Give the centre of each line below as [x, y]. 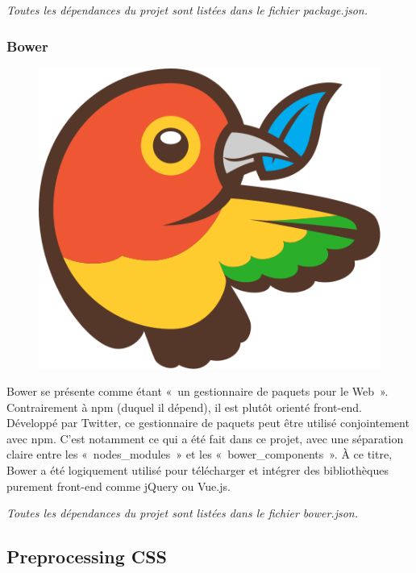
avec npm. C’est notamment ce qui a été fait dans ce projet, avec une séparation [205, 438]
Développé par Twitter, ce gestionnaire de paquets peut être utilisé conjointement [208, 423]
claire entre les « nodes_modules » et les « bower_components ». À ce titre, [200, 454]
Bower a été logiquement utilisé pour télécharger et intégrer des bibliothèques [198, 470]
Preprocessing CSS [87, 556]
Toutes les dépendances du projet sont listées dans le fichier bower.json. [183, 513]
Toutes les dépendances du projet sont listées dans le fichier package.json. [187, 10]
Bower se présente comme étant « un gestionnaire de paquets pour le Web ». [198, 391]
